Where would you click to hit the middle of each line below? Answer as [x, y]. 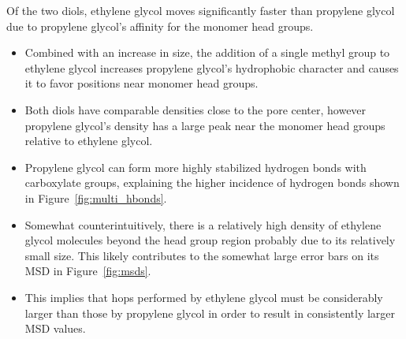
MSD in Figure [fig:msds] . [88, 271]
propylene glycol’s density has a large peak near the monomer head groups [205, 125]
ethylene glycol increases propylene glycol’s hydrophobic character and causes [212, 67]
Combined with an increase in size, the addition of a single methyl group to [207, 52]
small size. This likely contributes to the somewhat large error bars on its [202, 255]
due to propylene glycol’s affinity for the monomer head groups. [160, 26]
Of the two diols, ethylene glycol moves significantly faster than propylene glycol [201, 10]
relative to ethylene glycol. [89, 141]
